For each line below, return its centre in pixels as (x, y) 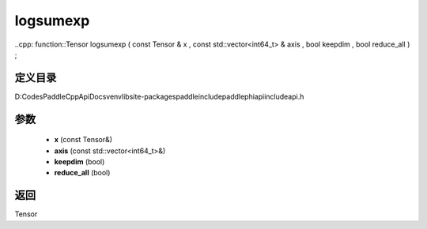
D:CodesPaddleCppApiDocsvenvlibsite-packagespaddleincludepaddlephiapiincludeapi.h (159, 96)
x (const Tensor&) (83, 140)
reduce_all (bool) (82, 173)
